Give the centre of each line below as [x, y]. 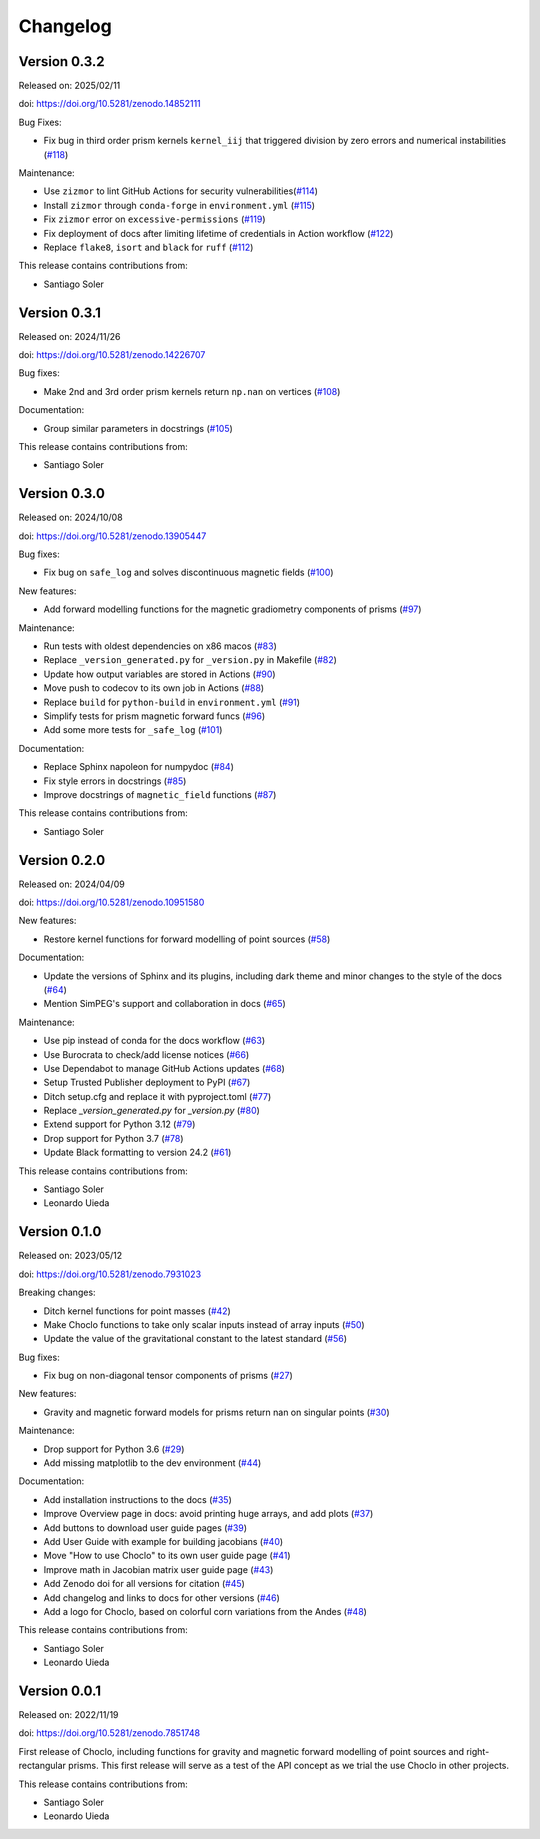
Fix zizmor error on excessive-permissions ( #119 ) [154, 219]
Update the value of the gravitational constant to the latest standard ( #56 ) [195, 1339]
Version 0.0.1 [60, 1690]
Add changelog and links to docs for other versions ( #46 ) [161, 1597]
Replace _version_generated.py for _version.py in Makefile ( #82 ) [190, 660]
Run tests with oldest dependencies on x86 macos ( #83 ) [160, 646]
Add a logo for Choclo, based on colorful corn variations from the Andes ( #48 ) [205, 1611]
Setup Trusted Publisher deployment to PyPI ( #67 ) [147, 1082]
